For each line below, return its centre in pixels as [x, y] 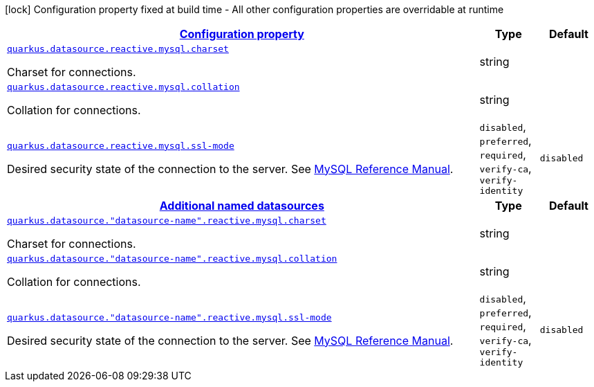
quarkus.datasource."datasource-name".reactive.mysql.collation [172, 259]
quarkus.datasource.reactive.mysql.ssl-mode [121, 145]
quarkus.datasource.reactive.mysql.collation [123, 87]
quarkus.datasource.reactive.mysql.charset [118, 49]
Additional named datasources [242, 206]
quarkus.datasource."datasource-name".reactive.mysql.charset [167, 220]
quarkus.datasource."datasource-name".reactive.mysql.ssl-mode [169, 317]
